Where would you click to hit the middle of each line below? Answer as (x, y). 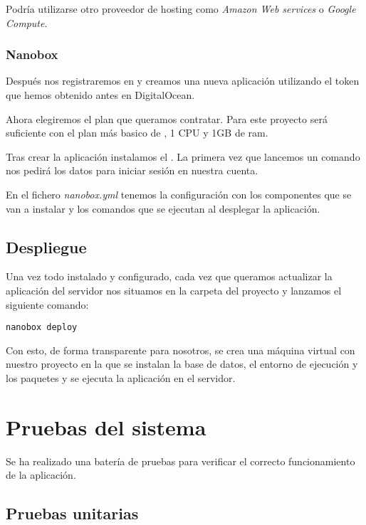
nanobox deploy (42, 328)
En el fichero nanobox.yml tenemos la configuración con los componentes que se (179, 194)
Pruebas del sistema (106, 426)
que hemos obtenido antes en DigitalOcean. (100, 95)
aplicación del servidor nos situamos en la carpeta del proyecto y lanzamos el (174, 290)
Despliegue (46, 246)
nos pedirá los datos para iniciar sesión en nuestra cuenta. (132, 170)
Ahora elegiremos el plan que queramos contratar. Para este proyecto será (167, 118)
